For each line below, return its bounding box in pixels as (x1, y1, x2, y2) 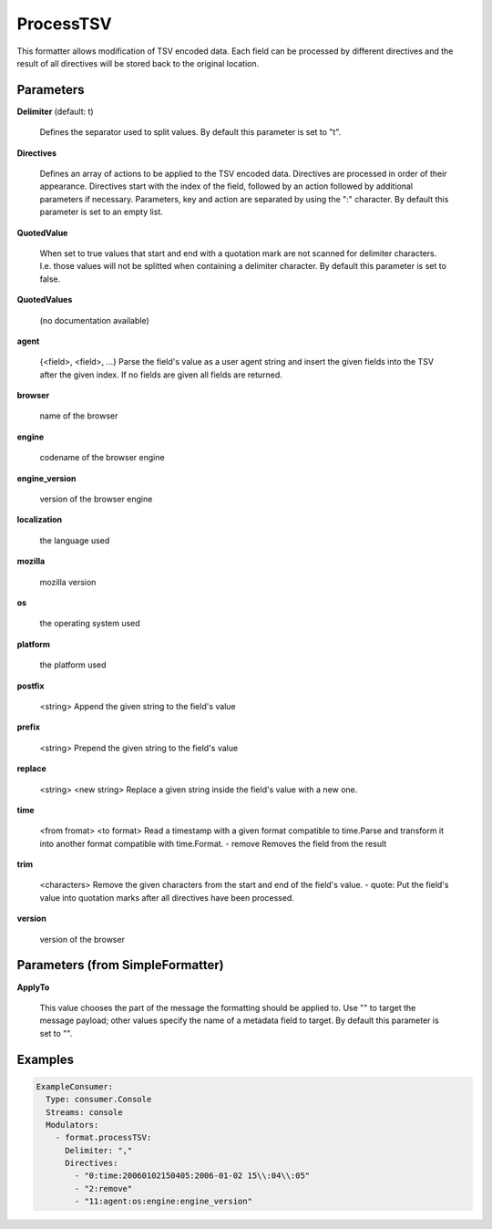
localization (16, 514, 63, 525)
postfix (16, 680, 45, 691)
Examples (16, 1051, 75, 1067)
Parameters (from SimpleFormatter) (16, 957, 224, 973)
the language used (39, 534, 110, 546)
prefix (16, 721, 41, 733)
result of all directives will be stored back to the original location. (16, 57, 260, 68)
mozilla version (39, 576, 97, 587)
